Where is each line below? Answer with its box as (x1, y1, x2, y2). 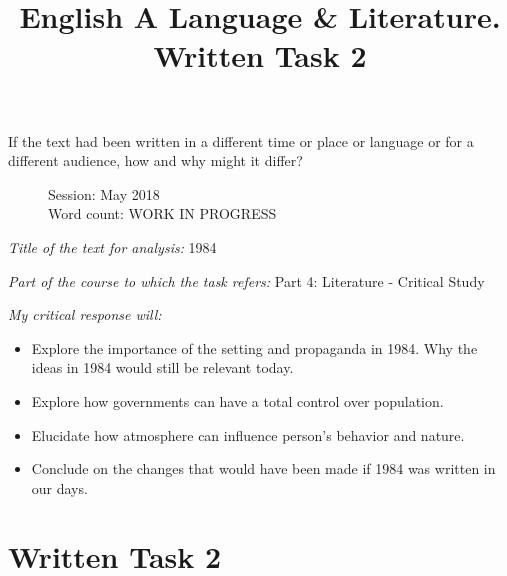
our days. (31, 477, 88, 498)
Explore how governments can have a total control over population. (31, 390, 444, 411)
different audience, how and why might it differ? (8, 150, 303, 171)
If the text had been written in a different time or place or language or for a (8, 130, 474, 151)
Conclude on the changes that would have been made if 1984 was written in (31, 458, 496, 479)
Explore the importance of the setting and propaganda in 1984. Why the (31, 337, 478, 358)
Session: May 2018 (48, 183, 160, 204)
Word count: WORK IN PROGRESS (48, 203, 277, 224)
